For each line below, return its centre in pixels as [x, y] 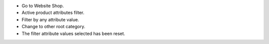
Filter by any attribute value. [50, 19]
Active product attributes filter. [53, 13]
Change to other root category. [54, 27]
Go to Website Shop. [43, 6]
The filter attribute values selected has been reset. [73, 33]
